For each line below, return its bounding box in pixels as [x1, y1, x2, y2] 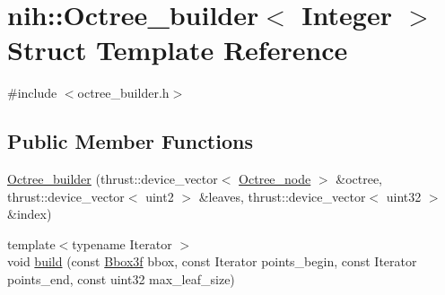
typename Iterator [72, 234, 172, 253]
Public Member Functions [7, 127, 253, 155]
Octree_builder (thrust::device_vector [7, 169, 218, 188]
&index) [7, 204, 52, 223]
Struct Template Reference [7, 31, 348, 68]
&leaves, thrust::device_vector [198, 187, 366, 205]
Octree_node [239, 169, 311, 188]
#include [7, 83, 57, 102]
